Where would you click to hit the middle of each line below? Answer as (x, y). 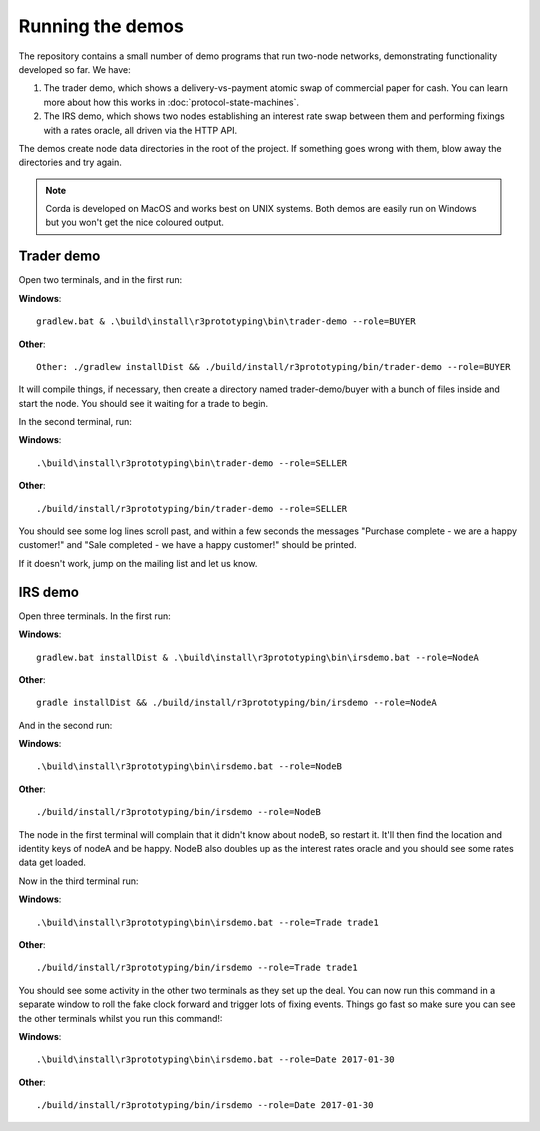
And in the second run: (65, 725)
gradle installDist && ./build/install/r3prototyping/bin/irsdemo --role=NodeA (236, 703)
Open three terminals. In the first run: (94, 616)
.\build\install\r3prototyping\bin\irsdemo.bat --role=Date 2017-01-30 (215, 1059)
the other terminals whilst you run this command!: (120, 1018)
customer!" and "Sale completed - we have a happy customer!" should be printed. (187, 545)
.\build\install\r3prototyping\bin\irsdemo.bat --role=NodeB (189, 766)
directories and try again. (70, 162)
